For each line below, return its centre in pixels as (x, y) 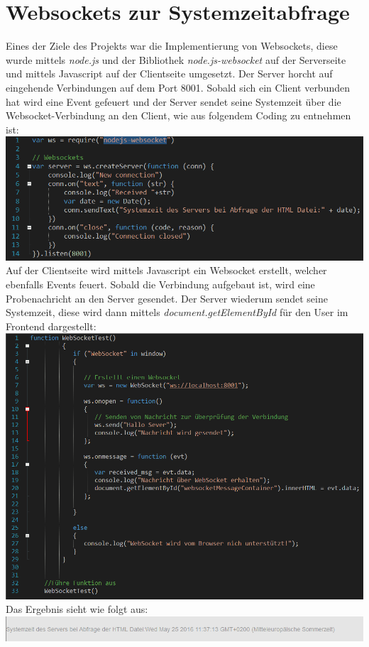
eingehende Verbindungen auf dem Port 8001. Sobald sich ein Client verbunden (178, 87)
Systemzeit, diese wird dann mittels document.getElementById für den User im (177, 312)
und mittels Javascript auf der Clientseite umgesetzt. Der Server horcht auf (169, 74)
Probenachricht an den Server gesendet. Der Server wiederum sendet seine (167, 298)
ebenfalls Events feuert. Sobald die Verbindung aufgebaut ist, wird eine (160, 284)
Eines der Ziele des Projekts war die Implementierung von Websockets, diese (172, 46)
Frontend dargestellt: (51, 326)
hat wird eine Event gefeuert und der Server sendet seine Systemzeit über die (174, 101)
